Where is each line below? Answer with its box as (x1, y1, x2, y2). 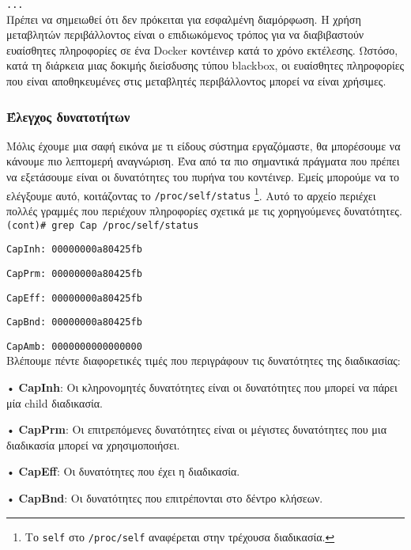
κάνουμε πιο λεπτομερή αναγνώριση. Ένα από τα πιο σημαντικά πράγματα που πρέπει (6, 153, 400, 169)
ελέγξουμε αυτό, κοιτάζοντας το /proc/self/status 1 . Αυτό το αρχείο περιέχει (6, 184, 376, 203)
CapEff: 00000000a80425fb (6, 292, 142, 304)
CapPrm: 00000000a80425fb (6, 267, 142, 279)
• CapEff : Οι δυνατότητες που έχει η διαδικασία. (6, 463, 240, 480)
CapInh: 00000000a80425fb (6, 244, 142, 256)
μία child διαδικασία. (6, 394, 103, 411)
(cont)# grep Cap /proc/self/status (6, 219, 199, 231)
